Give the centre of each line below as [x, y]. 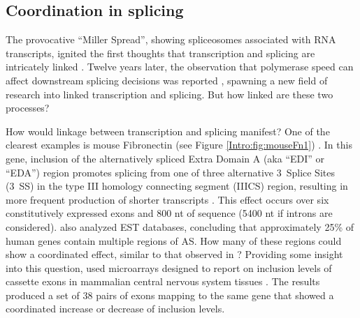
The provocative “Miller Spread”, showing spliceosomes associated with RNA [171, 39]
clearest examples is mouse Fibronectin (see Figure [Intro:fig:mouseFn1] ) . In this [179, 145]
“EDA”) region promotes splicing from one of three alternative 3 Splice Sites [170, 172]
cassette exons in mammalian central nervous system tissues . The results [163, 281]
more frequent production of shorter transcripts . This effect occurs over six [167, 199]
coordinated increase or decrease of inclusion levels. [115, 309]
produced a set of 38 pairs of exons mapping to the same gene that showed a [170, 295]
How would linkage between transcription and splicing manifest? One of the [168, 131]
